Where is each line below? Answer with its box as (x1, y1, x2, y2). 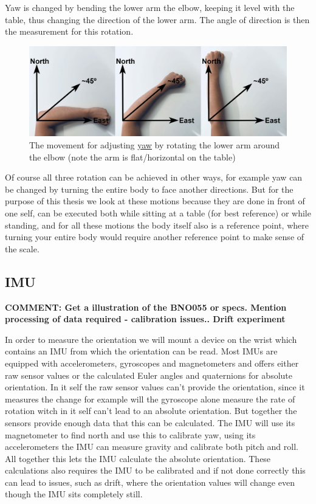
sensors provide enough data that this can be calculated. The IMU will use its (5, 416, 295, 429)
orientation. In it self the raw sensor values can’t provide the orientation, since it (5, 381, 305, 393)
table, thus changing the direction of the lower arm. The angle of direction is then (5, 13, 310, 26)
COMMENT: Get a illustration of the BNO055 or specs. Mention (5, 300, 287, 313)
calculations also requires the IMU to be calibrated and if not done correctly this (5, 464, 306, 477)
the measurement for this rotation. (5, 25, 134, 38)
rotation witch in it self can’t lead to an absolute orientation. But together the (5, 404, 297, 417)
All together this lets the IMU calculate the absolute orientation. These (5, 452, 271, 464)
